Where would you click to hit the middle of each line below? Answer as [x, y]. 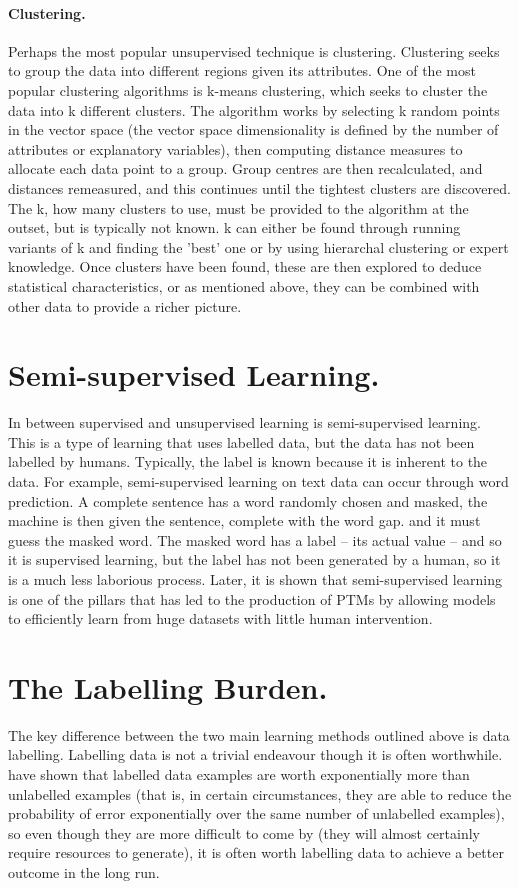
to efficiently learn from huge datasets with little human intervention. [220, 618]
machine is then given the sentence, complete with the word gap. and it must [244, 520]
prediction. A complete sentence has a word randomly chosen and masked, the [248, 500]
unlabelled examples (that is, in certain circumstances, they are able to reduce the [260, 793]
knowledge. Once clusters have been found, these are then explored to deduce [245, 266]
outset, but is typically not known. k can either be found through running [234, 227]
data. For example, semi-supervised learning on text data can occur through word [258, 481]
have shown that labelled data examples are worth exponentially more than [239, 774]
